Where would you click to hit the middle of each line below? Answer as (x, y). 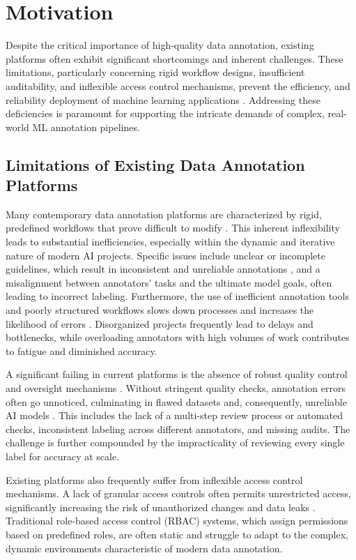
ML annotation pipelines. (86, 127)
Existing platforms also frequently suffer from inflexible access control (154, 479)
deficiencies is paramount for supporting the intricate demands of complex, (165, 113)
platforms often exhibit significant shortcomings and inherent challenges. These (175, 58)
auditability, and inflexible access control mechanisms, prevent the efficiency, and (178, 85)
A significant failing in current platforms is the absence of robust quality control (177, 374)
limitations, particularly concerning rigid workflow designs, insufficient (155, 72)
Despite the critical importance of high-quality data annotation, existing (160, 45)
